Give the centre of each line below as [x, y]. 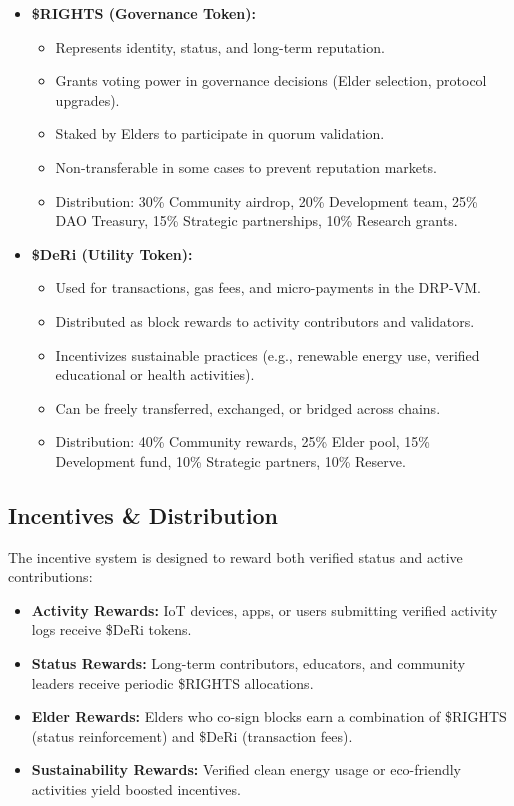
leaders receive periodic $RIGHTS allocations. [172, 682]
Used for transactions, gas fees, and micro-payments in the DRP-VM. [268, 287]
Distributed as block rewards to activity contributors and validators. [265, 320]
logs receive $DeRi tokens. [111, 629]
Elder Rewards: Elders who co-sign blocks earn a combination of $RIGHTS [269, 716]
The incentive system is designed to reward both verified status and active [235, 556]
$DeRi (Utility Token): [112, 253]
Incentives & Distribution [143, 514]
